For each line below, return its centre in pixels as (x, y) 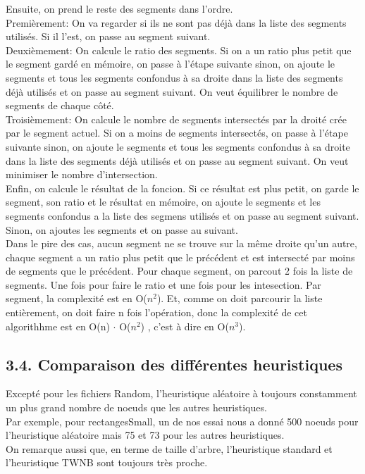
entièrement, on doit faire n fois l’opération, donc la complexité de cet (156, 312)
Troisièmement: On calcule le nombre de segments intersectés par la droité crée (176, 119)
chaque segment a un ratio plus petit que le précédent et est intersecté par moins (180, 257)
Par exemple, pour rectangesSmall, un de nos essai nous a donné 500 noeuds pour (182, 421)
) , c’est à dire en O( (185, 326)
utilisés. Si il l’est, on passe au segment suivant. (108, 36)
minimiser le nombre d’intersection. (82, 174)
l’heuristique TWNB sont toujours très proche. (107, 462)
